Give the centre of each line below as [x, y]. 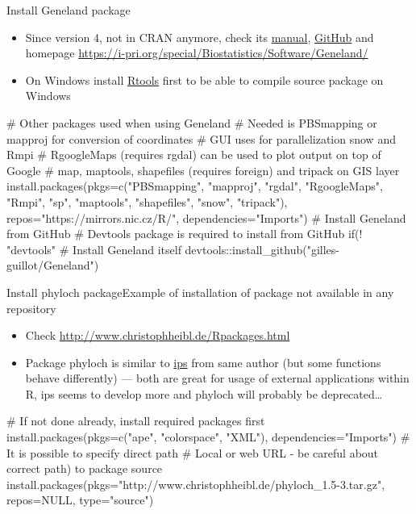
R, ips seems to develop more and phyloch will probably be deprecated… [204, 393]
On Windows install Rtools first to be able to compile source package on [204, 79]
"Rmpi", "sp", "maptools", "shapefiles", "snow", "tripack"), [147, 201]
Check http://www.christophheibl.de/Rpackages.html [158, 335]
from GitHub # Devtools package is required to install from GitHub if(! [185, 234]
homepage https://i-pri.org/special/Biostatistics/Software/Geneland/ [197, 53]
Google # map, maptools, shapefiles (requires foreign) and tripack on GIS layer [203, 170]
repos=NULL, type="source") [80, 500]
